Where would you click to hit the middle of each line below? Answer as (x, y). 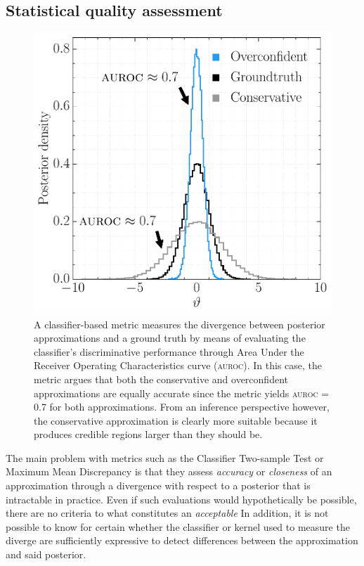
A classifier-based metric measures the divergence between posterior (180, 324)
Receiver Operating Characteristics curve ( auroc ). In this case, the (178, 365)
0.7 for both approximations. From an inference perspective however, (182, 407)
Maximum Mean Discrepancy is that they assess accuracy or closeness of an (169, 471)
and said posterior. (46, 554)
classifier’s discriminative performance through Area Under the (169, 351)
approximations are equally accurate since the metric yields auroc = (182, 393)
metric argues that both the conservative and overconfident (161, 379)
